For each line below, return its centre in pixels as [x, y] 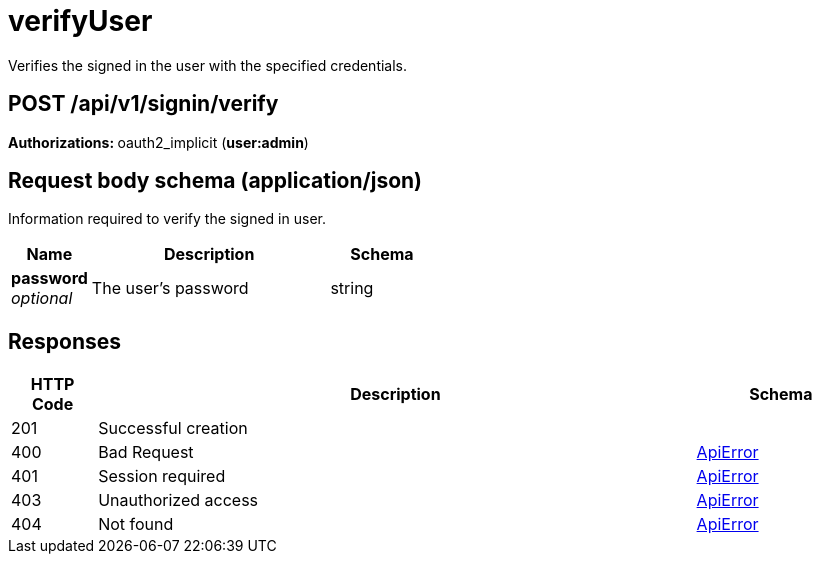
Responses [65, 341]
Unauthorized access [178, 500]
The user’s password [170, 288]
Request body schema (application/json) [215, 181]
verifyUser [80, 21]
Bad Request [146, 452]
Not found [136, 524]
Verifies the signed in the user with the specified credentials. [208, 65]
